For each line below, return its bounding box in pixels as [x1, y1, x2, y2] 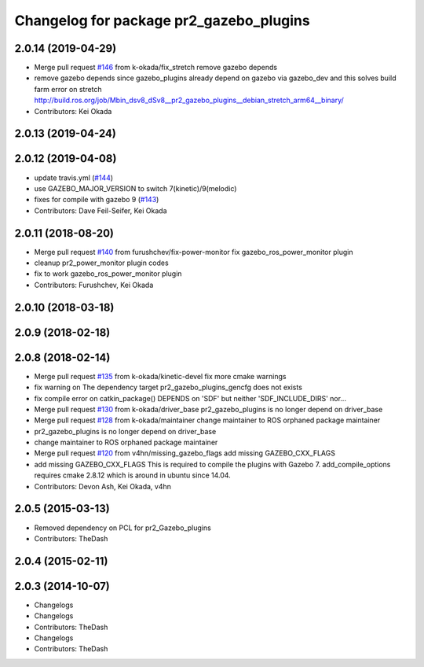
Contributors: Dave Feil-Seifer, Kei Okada [34, 205, 167, 216]
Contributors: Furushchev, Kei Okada [34, 280, 154, 289]
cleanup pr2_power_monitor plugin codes [34, 258, 169, 267]
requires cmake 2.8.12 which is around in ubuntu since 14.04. [34, 470, 231, 480]
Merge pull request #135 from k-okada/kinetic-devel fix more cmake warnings [34, 371, 287, 381]
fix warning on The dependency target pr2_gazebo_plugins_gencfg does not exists [34, 382, 302, 392]
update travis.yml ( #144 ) [34, 173, 114, 182]
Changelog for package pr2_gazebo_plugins [14, 12, 310, 29]
